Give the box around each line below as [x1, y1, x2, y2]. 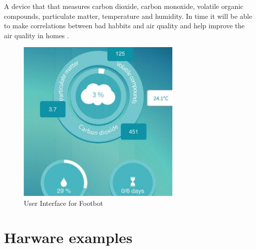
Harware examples [4, 227, 133, 247]
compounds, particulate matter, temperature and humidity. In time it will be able [4, 10, 253, 21]
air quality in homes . [4, 30, 69, 40]
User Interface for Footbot [24, 197, 103, 208]
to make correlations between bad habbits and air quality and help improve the [4, 20, 245, 31]
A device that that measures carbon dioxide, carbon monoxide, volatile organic [4, 1, 244, 11]
